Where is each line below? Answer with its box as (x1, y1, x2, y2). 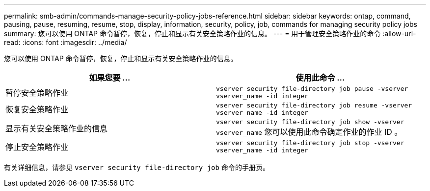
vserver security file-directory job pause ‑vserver (216, 85, 408, 92)
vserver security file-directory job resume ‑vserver (216, 102, 412, 109)
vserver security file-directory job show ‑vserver (216, 118, 404, 126)
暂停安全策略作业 (5, 88, 69, 98)
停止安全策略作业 (5, 142, 69, 152)
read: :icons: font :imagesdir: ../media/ (4, 38, 127, 46)
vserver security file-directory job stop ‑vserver (216, 139, 404, 147)
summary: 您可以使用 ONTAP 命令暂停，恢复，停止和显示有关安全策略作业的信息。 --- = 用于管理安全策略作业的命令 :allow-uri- (4, 29, 416, 38)
